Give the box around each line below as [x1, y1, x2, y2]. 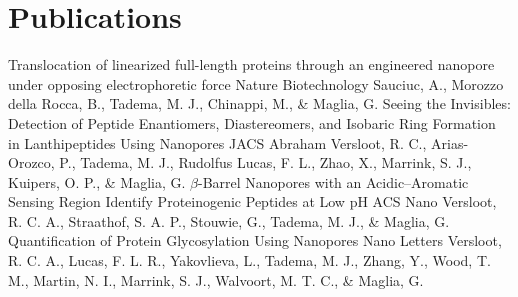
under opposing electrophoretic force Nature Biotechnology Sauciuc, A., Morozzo [8, 73, 504, 94]
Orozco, [8, 152, 55, 173]
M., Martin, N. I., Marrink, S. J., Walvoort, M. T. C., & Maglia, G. [8, 269, 424, 290]
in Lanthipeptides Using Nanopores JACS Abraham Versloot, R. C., [8, 132, 427, 153]
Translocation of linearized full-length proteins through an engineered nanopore [8, 54, 495, 75]
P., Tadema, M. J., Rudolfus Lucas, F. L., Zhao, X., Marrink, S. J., [59, 152, 472, 173]
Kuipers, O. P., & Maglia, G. [8, 171, 186, 192]
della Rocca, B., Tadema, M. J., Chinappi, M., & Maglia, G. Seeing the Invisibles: [8, 93, 511, 114]
